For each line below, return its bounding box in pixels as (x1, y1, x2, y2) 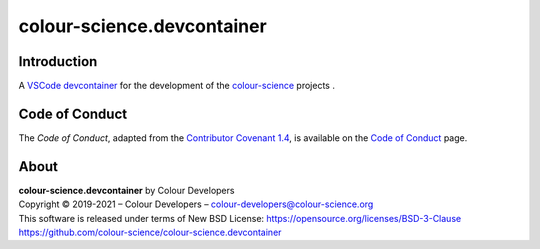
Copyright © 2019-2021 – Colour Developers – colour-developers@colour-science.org (18, 198, 374, 210)
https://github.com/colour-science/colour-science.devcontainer (18, 226, 282, 239)
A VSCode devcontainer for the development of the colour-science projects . (18, 80, 335, 92)
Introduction (18, 53, 98, 70)
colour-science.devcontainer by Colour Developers (18, 184, 235, 196)
